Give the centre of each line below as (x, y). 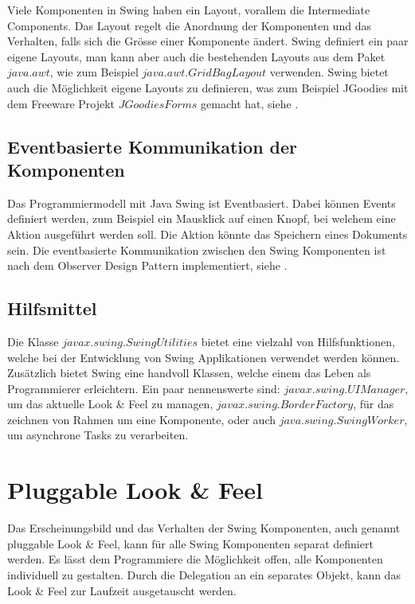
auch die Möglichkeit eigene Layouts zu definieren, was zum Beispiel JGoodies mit (208, 87)
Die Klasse (33, 341)
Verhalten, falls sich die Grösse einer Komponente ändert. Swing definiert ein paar (208, 41)
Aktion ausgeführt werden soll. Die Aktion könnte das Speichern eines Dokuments (207, 234)
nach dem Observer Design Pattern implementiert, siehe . (147, 265)
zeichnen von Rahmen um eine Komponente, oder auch (141, 419)
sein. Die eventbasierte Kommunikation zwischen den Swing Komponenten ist (197, 249)
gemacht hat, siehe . (250, 103)
